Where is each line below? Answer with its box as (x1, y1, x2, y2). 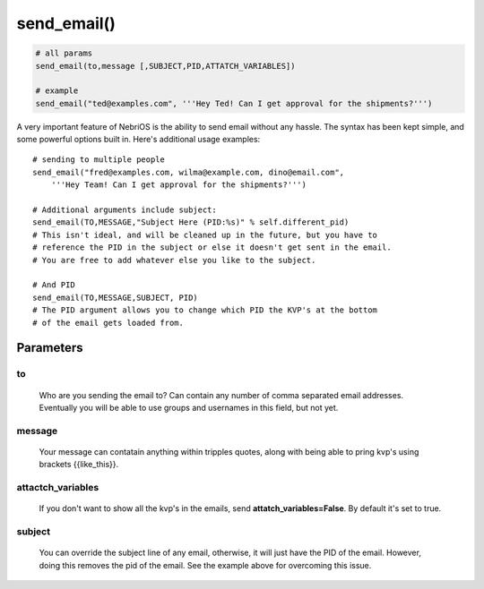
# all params (35, 48, 93, 58)
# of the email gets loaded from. (32, 318, 184, 328)
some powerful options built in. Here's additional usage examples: (16, 134, 261, 145)
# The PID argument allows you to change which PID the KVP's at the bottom (32, 305, 378, 315)
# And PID (32, 280, 75, 290)
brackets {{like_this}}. (39, 459, 119, 470)
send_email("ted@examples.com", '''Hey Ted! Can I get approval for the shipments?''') (35, 98, 433, 108)
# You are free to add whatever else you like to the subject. (32, 255, 316, 265)
